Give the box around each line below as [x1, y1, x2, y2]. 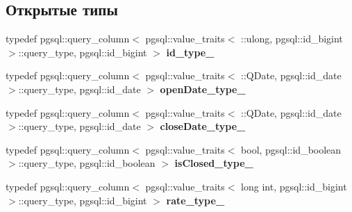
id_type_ [166, 44, 215, 59]
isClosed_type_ [174, 156, 253, 170]
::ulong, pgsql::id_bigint [241, 31, 343, 46]
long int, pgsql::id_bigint [241, 179, 347, 193]
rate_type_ [166, 193, 225, 207]
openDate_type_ [160, 81, 246, 96]
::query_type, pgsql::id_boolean [18, 156, 156, 170]
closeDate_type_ [160, 119, 246, 133]
